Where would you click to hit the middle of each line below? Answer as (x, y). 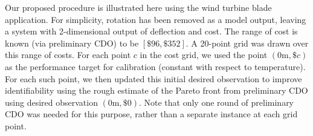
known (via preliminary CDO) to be (72, 43)
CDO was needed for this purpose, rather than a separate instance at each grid (151, 114)
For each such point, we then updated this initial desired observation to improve (153, 78)
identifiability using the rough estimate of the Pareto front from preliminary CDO (156, 90)
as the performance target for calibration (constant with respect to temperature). (155, 66)
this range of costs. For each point (68, 55)
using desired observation (51, 102)
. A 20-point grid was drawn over (247, 43)
